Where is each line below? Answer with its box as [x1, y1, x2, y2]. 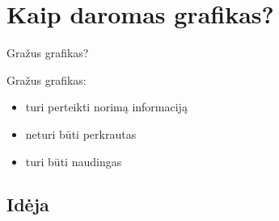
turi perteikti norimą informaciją [25, 98, 188, 115]
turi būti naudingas [25, 152, 122, 169]
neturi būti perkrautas [25, 125, 137, 142]
